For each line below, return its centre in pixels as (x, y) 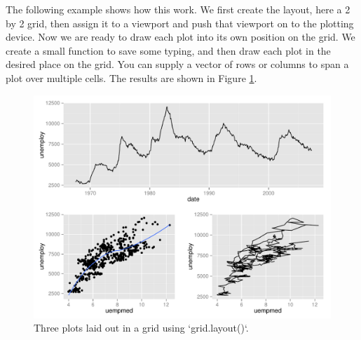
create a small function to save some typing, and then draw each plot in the (168, 50)
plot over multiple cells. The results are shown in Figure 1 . (131, 77)
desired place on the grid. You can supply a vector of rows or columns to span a (177, 64)
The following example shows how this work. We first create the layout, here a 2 (178, 9)
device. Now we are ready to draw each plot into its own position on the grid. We (180, 37)
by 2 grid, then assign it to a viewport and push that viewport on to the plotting (180, 23)
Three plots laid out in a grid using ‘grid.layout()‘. (141, 328)
